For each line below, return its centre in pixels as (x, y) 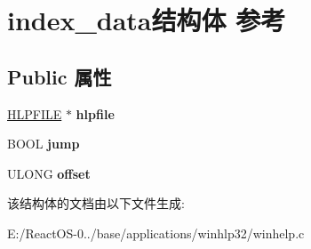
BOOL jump (44, 144)
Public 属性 (60, 76)
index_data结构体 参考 (147, 20)
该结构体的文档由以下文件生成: (96, 203)
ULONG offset (49, 173)
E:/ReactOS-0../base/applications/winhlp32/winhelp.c (156, 233)
